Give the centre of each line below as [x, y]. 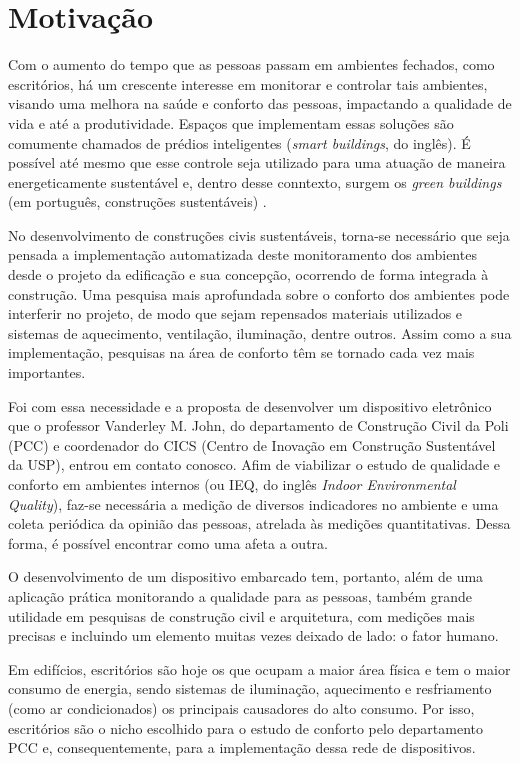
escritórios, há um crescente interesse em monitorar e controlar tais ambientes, [248, 83]
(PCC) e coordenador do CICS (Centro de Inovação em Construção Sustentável [252, 444]
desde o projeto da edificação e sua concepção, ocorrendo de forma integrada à [248, 274]
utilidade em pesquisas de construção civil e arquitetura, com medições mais [241, 615]
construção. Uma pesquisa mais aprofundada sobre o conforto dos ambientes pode [259, 293]
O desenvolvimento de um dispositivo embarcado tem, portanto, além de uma [246, 576]
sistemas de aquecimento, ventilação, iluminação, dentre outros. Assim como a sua [260, 332]
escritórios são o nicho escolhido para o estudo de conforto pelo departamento [246, 727]
